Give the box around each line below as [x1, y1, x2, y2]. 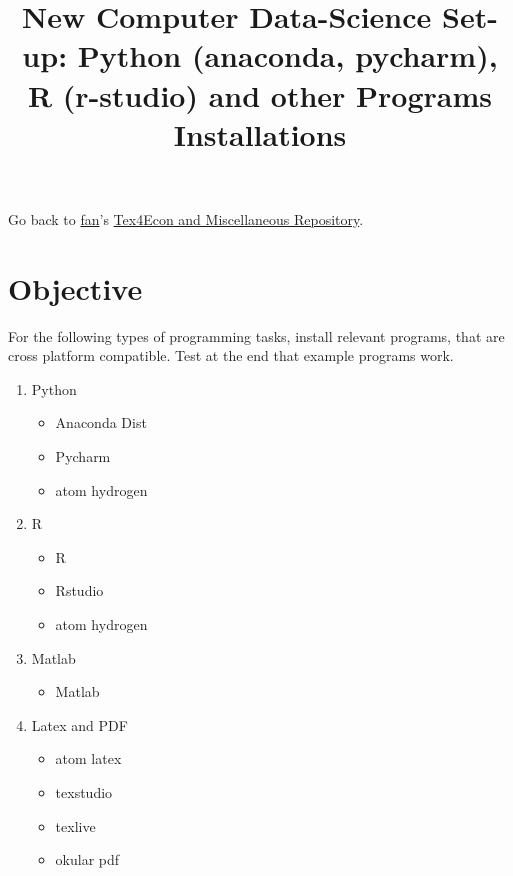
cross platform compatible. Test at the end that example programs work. [8, 345, 454, 366]
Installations [173, 113, 347, 154]
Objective [8, 267, 143, 308]
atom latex [55, 748, 122, 769]
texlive [55, 815, 96, 836]
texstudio [55, 781, 113, 802]
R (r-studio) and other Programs [27, 74, 493, 115]
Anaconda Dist [55, 412, 147, 433]
